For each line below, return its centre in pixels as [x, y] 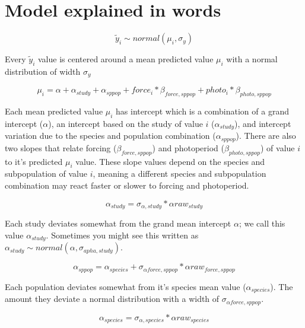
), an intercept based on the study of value [126, 123]
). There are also [266, 136]
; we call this [262, 223]
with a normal [252, 59]
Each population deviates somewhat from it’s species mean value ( [126, 286]
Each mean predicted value [54, 111]
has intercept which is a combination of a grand [202, 111]
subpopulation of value [46, 173]
